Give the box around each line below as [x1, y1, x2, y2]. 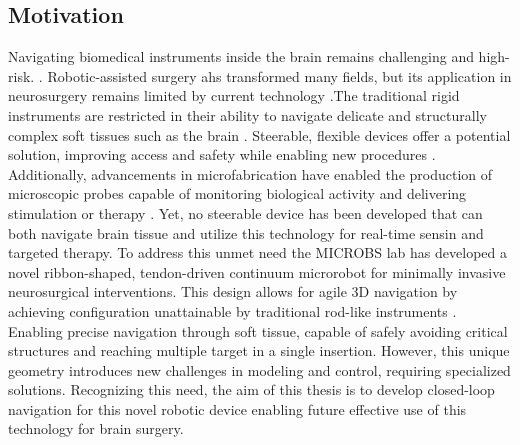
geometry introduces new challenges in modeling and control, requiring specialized [8, 359, 511, 380]
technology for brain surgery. [8, 418, 184, 439]
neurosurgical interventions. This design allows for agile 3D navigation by [8, 281, 458, 302]
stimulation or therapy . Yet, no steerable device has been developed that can [8, 202, 483, 223]
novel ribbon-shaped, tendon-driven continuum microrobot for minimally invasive [8, 261, 506, 282]
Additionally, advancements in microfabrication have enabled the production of [8, 163, 493, 184]
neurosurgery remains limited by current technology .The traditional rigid [8, 85, 460, 106]
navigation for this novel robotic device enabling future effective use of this [8, 398, 467, 419]
